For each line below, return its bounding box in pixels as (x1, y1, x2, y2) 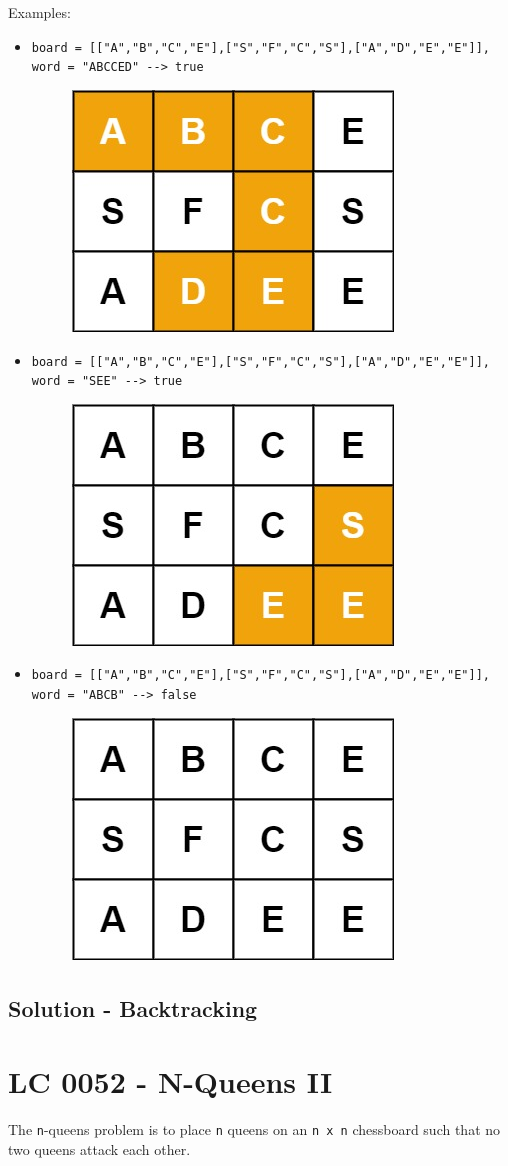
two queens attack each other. (8, 1138, 191, 1159)
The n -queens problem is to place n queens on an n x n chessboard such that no (8, 1119, 501, 1140)
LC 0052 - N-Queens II (8, 1061, 333, 1102)
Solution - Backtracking (8, 992, 258, 1023)
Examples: (8, 2, 71, 22)
